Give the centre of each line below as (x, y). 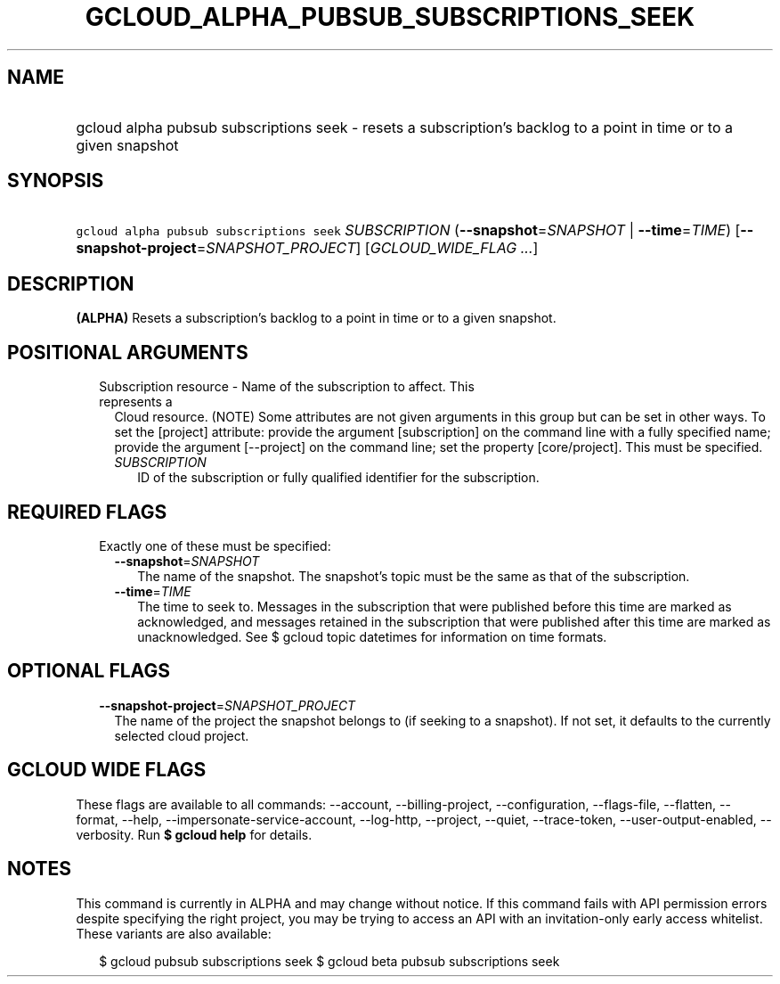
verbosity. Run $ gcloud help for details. (194, 834)
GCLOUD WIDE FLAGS (107, 770)
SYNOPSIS (56, 181)
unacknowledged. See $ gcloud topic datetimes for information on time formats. (372, 636)
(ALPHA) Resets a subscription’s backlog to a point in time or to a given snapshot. (316, 318)
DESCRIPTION (71, 283)
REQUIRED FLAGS (87, 512)
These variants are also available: (174, 933)
